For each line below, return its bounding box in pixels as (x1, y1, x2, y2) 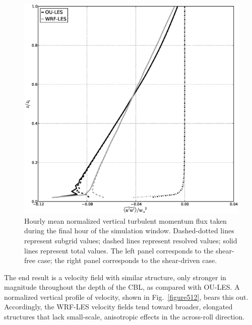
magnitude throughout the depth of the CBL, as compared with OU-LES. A (4, 282, 240, 292)
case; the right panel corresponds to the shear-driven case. (37, 255, 217, 266)
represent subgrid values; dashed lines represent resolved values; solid (24, 235, 237, 245)
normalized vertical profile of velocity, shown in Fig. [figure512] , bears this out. (4, 291, 248, 302)
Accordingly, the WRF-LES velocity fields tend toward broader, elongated (4, 301, 233, 312)
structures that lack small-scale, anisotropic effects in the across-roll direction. (4, 311, 245, 322)
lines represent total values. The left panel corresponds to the (24, 245, 214, 255)
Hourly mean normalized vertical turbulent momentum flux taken (24, 215, 227, 226)
